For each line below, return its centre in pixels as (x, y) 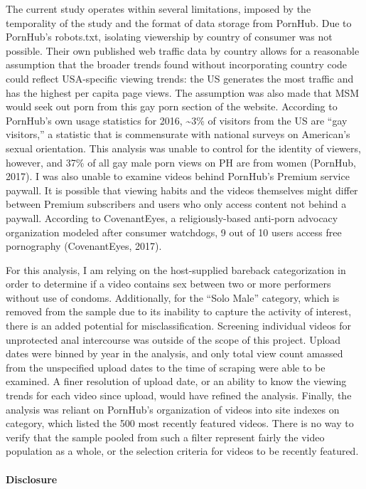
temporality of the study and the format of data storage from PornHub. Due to (179, 22)
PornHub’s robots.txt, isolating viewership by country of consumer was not (169, 37)
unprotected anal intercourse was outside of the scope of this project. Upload (173, 339)
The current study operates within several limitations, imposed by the (158, 9)
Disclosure (32, 479)
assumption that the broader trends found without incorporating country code (177, 64)
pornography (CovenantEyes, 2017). (84, 246)
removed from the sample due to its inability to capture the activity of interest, (179, 311)
